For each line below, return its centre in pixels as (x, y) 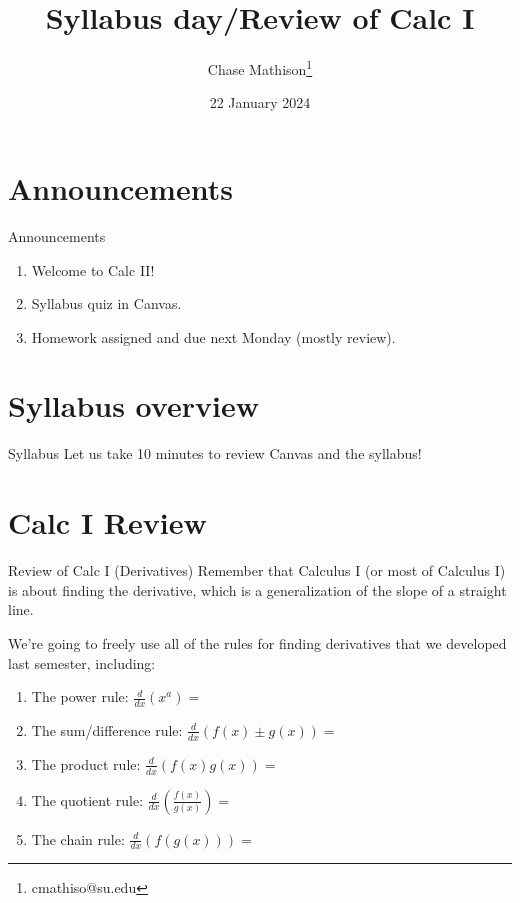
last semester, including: (82, 662)
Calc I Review (107, 522)
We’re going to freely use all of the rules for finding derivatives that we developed (257, 642)
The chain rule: (78, 838)
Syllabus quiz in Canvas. (106, 303)
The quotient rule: (87, 799)
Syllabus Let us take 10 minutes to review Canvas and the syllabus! (215, 453)
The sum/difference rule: (107, 729)
